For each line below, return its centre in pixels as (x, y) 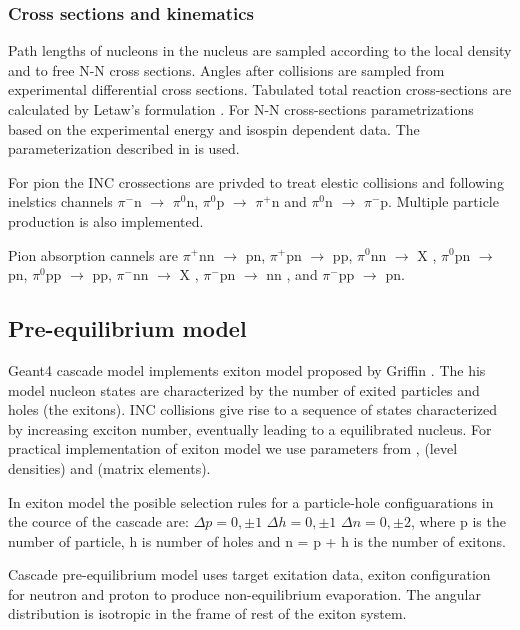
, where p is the (458, 521)
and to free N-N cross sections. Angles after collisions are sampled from (226, 69)
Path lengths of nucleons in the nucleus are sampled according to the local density (260, 50)
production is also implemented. (106, 220)
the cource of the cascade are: (98, 521)
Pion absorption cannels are (93, 254)
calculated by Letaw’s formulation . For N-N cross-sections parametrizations (241, 109)
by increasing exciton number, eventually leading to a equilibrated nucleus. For (250, 428)
